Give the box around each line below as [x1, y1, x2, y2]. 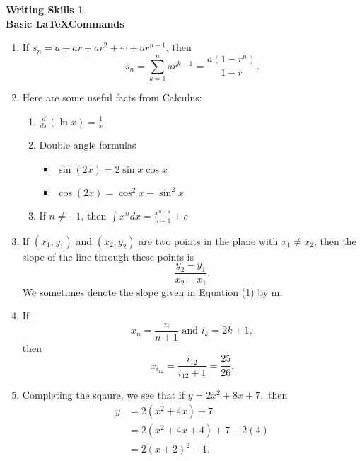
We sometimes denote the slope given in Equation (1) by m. [22, 284, 283, 299]
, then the [313, 233, 356, 248]
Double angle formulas [39, 137, 136, 152]
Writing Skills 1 [6, 2, 84, 16]
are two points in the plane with [139, 233, 279, 248]
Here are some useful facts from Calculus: [22, 89, 202, 104]
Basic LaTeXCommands [6, 16, 124, 30]
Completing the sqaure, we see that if [22, 387, 185, 402]
